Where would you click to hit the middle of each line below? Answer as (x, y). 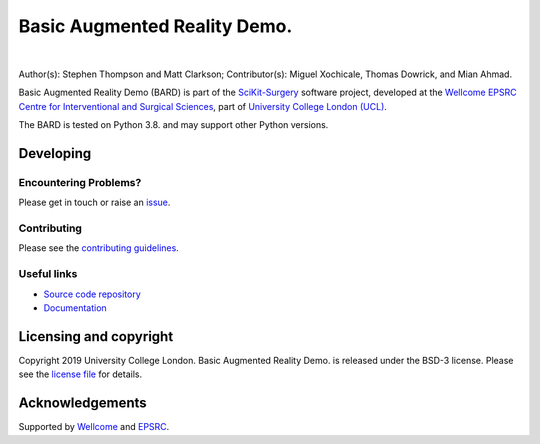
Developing (55, 153)
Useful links (48, 274)
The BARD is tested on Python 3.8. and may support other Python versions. (173, 125)
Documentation (75, 307)
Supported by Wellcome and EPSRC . (94, 427)
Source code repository (92, 294)
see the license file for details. (80, 374)
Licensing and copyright (96, 336)
